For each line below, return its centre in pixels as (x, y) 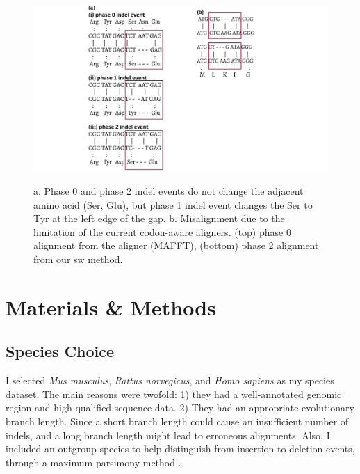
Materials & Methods (111, 307)
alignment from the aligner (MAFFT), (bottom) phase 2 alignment (176, 245)
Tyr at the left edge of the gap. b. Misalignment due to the (159, 218)
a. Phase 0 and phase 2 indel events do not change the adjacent (169, 191)
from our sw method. (78, 259)
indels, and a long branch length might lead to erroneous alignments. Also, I (168, 435)
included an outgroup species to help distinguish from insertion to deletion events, (180, 449)
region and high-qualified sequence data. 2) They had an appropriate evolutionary (180, 408)
